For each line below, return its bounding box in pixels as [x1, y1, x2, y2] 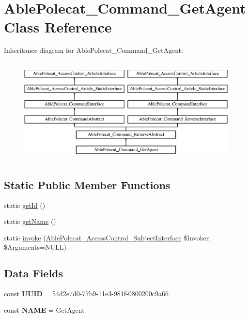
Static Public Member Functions [4, 177, 171, 192]
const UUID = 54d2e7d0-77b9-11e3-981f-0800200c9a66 [4, 288, 169, 299]
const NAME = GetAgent [4, 304, 85, 315]
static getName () [4, 216, 56, 226]
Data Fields [4, 266, 63, 281]
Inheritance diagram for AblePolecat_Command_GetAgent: [4, 45, 183, 55]
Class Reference [4, 17, 112, 37]
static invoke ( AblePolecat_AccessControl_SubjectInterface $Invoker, [4, 232, 211, 242]
